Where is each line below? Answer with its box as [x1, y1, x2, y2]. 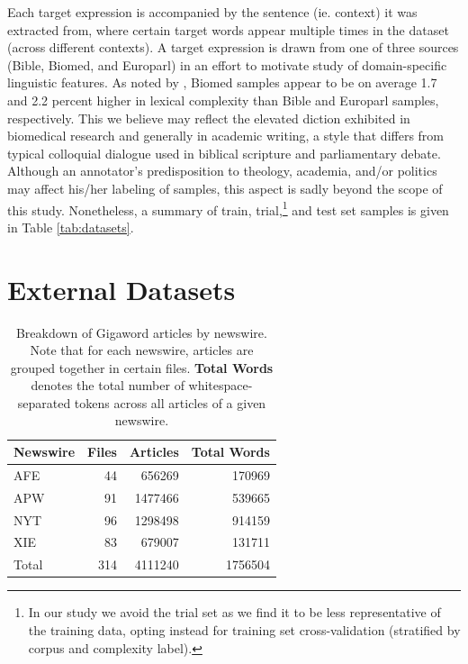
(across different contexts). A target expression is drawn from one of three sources [7, 38, 459, 57]
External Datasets [7, 270, 236, 307]
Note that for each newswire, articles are [30, 341, 254, 359]
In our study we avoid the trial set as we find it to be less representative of [28, 603, 441, 622]
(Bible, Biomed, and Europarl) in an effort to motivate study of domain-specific [7, 55, 447, 74]
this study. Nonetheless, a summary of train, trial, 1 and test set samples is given [7, 197, 449, 219]
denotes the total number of [31, 376, 184, 395]
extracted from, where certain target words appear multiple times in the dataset [7, 20, 449, 39]
